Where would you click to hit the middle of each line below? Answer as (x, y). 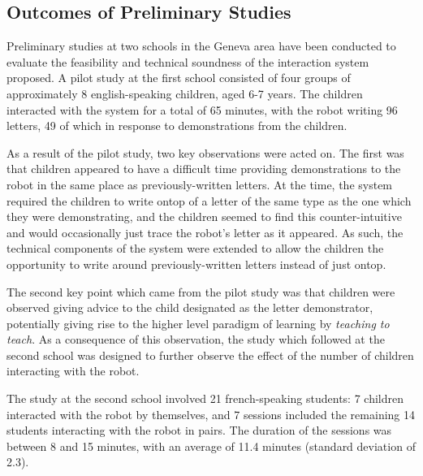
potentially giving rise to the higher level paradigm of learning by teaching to (198, 323)
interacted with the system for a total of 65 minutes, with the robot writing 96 (202, 109)
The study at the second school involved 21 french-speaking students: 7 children (205, 398)
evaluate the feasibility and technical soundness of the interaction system (188, 61)
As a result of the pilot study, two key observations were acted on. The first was (205, 152)
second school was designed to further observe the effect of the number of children (210, 355)
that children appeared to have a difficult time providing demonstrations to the (204, 169)
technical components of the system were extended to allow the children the (195, 248)
